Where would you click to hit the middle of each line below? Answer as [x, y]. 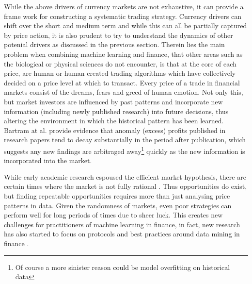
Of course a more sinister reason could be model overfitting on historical [123, 267]
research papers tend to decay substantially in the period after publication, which [125, 140]
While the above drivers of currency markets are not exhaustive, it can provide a [124, 6]
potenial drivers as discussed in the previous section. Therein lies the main [114, 44]
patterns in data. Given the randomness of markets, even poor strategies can [118, 205]
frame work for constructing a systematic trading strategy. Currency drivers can [123, 16]
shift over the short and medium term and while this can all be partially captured [126, 25]
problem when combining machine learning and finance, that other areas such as [123, 54]
